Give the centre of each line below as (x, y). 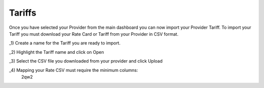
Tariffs (23, 13)
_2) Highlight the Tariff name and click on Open (57, 52)
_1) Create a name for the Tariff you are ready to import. (65, 43)
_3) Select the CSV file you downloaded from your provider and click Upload (86, 61)
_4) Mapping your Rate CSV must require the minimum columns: (74, 70)
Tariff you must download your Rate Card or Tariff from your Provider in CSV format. (94, 34)
